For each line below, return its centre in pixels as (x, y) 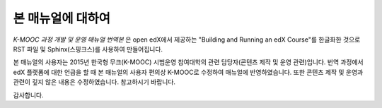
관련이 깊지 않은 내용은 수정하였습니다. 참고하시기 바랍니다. (94, 82)
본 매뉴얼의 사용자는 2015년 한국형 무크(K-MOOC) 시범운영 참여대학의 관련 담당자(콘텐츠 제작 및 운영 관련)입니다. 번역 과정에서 (188, 62)
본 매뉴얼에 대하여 (62, 18)
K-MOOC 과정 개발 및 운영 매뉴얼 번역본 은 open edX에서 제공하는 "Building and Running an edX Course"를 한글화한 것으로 (187, 40)
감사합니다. (28, 95)
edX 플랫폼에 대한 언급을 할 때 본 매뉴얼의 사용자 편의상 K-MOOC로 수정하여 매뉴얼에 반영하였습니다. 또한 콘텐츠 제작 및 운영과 (188, 72)
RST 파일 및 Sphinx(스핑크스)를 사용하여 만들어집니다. (88, 49)
